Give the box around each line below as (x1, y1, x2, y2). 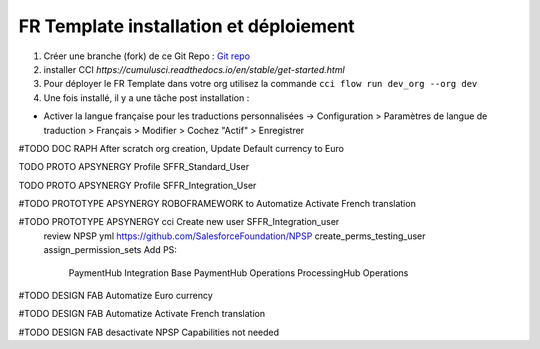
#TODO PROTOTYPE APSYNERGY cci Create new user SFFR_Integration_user (18, 216, 340, 228)
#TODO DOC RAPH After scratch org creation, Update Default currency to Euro (18, 142, 345, 154)
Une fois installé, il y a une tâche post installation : (43, 91, 250, 104)
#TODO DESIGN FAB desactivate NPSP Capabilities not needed (18, 326, 280, 338)
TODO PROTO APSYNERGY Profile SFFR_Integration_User (18, 179, 257, 191)
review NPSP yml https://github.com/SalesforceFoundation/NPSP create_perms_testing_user (43, 230, 426, 242)
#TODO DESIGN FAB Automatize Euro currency (18, 290, 214, 302)
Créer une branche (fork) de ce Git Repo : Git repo (43, 50, 250, 62)
